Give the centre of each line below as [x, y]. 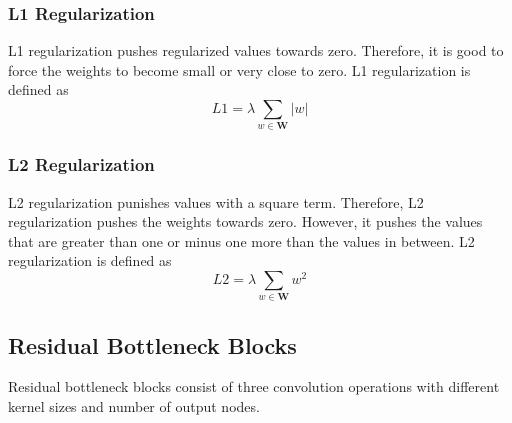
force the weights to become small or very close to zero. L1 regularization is [239, 69]
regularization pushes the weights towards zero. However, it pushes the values [245, 221]
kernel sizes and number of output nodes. [134, 406]
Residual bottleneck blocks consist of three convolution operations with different [254, 386]
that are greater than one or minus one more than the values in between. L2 [241, 240]
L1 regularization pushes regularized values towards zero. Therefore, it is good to [256, 50]
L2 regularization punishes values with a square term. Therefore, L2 [216, 201]
